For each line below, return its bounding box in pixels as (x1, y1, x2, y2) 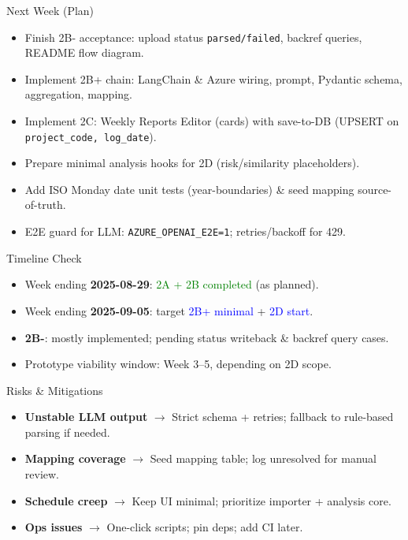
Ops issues (24, 519, 83, 535)
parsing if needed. (24, 423, 110, 440)
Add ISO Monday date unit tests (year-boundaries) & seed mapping (24, 181, 354, 197)
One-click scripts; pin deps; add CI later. (106, 519, 303, 535)
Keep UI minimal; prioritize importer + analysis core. (132, 492, 391, 508)
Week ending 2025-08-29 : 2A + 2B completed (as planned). (24, 276, 319, 292)
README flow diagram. (24, 44, 144, 61)
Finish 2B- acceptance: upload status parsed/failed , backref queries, (24, 28, 362, 45)
